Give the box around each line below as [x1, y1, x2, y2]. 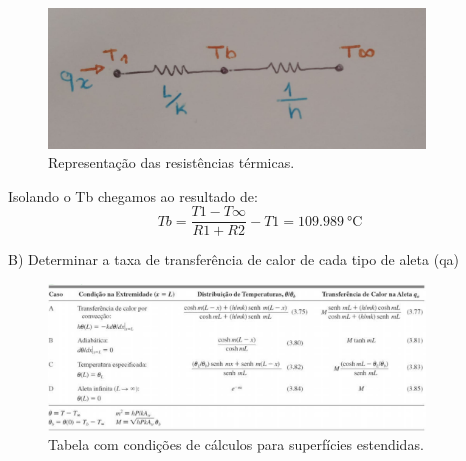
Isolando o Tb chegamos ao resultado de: [8, 185, 258, 206]
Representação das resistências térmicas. [48, 152, 295, 173]
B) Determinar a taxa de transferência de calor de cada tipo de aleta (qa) [8, 249, 459, 270]
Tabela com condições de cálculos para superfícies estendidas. [48, 434, 424, 455]
